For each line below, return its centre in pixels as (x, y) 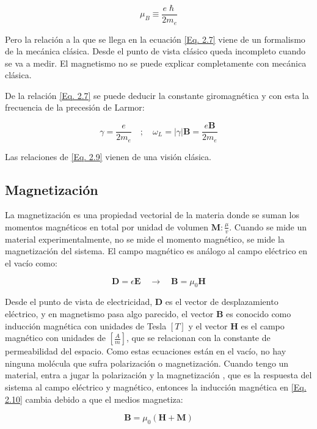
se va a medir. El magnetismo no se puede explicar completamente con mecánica (156, 63)
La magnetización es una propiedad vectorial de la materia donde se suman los (152, 215)
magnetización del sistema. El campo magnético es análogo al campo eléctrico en (156, 251)
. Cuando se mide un (268, 226)
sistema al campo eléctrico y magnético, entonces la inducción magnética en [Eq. (156, 387)
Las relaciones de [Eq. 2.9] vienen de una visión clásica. (108, 156)
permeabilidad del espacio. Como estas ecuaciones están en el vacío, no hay (146, 351)
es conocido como (259, 313)
